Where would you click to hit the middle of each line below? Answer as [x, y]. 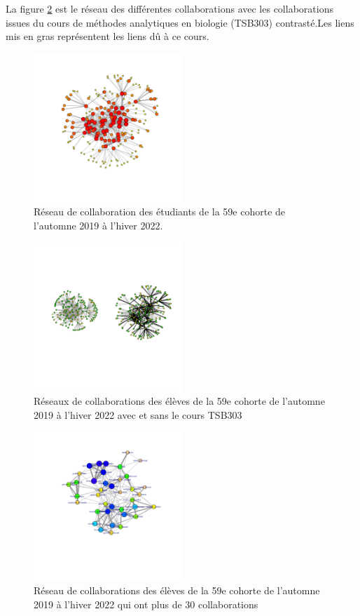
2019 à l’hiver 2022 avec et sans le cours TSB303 [138, 414]
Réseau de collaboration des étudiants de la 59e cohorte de [160, 212]
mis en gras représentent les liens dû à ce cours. [108, 36]
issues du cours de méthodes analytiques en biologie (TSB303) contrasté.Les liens [180, 22]
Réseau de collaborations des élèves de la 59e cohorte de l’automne [177, 590]
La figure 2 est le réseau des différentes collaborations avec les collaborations [169, 8]
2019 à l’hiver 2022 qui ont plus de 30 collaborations [146, 604]
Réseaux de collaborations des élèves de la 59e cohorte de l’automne [179, 401]
